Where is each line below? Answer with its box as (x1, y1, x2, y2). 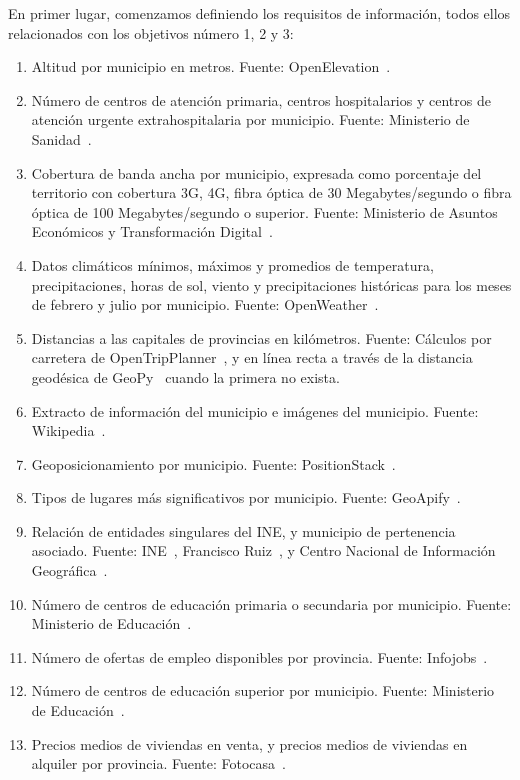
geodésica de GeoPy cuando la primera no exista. (31, 366, 340, 387)
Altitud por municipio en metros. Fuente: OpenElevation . (31, 56, 391, 77)
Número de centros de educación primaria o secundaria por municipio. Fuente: (31, 593, 512, 614)
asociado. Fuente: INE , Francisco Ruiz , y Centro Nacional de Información (31, 540, 496, 561)
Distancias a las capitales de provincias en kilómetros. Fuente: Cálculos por (31, 327, 492, 348)
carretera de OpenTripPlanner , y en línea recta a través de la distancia (31, 347, 473, 368)
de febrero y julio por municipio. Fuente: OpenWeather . (31, 294, 379, 315)
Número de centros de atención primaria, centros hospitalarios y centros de (31, 89, 491, 110)
